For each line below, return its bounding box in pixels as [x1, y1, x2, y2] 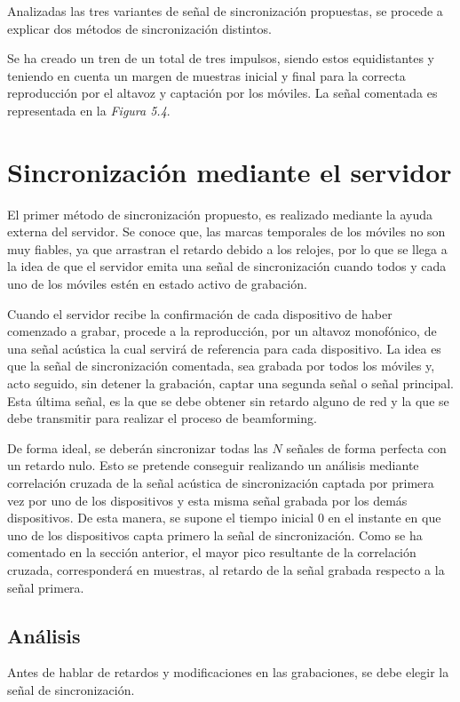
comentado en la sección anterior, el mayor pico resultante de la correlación [7, 543, 416, 562]
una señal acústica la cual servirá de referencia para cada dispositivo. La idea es [7, 339, 441, 357]
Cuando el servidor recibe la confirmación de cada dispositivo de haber [7, 304, 393, 323]
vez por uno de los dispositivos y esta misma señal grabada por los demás [7, 491, 408, 509]
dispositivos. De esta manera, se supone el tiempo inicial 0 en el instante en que [7, 508, 441, 527]
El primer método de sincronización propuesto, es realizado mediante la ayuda [7, 204, 432, 223]
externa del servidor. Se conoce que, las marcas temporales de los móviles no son [7, 222, 446, 241]
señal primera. [7, 578, 84, 596]
